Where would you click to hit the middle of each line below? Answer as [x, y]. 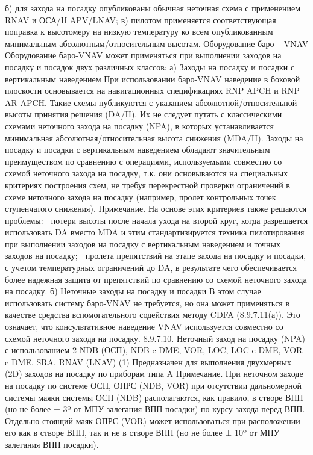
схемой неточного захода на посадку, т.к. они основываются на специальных [147, 173]
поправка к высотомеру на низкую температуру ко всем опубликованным [139, 32]
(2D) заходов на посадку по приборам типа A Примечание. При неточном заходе [154, 373]
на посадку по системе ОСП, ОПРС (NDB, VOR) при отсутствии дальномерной [153, 385]
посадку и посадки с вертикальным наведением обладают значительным [138, 150]
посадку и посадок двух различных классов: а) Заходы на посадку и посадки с [150, 67]
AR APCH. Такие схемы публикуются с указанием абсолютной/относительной [151, 102]
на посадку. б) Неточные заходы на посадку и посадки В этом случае [133, 291]
